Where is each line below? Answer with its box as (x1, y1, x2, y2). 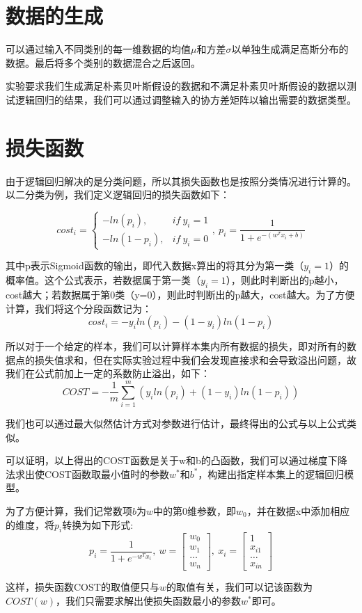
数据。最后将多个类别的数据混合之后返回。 (6, 55, 200, 70)
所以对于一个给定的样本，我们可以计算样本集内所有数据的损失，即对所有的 (6, 339, 347, 353)
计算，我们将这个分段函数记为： (6, 301, 152, 315)
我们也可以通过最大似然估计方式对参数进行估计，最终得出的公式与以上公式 (6, 416, 347, 431)
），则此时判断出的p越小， (226, 273, 344, 287)
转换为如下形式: (62, 517, 134, 532)
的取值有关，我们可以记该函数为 (166, 580, 313, 594)
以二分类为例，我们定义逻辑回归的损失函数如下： (6, 187, 230, 202)
